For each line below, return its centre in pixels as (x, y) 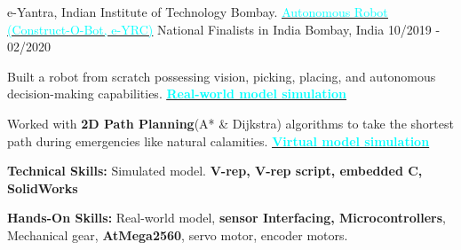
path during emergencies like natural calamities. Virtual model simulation (219, 141)
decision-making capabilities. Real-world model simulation (177, 94)
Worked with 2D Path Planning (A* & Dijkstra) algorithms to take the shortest (230, 123)
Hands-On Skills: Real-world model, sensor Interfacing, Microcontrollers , (227, 218)
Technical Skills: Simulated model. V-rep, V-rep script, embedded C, (215, 171)
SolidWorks (43, 187)
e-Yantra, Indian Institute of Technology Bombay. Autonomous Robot (198, 12)
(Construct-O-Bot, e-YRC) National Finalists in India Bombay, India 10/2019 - (224, 29)
